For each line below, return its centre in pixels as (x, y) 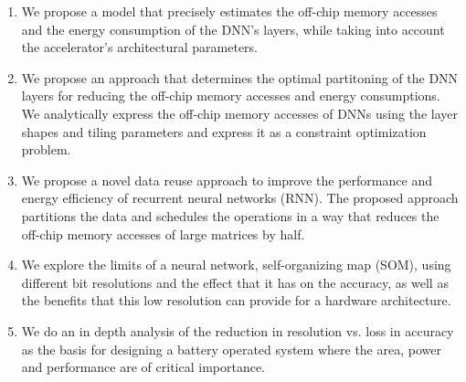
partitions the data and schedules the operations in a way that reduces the (230, 215)
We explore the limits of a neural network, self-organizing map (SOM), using (236, 265)
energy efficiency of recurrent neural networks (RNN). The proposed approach (240, 198)
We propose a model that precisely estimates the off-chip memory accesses (229, 11)
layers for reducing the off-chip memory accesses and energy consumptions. (231, 95)
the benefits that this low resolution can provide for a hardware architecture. (236, 300)
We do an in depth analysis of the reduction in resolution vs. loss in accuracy (238, 330)
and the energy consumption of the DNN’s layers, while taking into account (233, 29)
